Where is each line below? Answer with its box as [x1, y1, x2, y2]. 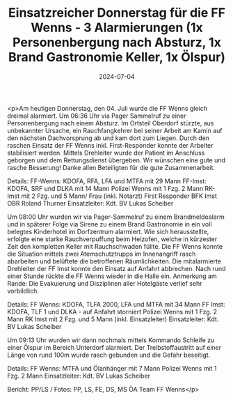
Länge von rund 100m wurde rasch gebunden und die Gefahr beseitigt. [7, 351, 211, 359]
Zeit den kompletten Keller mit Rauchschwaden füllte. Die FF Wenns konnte [7, 242, 223, 250]
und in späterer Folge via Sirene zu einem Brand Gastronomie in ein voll [7, 220, 212, 228]
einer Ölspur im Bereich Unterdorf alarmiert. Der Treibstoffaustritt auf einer [7, 343, 222, 351]
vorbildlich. [7, 286, 40, 295]
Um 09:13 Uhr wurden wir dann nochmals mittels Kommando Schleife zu [7, 336, 215, 344]
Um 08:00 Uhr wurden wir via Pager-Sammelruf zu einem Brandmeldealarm [7, 213, 225, 221]
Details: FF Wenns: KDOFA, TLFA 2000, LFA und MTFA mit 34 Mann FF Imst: [7, 300, 225, 308]
